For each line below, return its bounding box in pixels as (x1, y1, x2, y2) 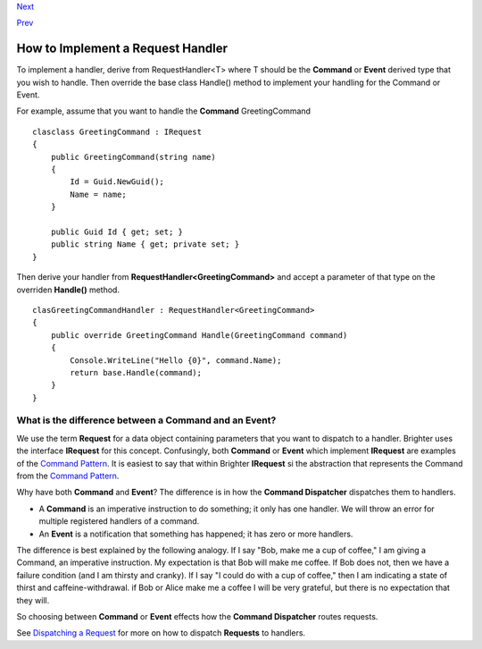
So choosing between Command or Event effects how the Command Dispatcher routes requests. (16, 611, 378, 621)
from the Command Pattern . (16, 470, 120, 481)
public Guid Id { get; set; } (50, 226, 183, 237)
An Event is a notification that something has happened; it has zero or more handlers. (38, 528, 353, 539)
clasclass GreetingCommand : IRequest (32, 126, 203, 137)
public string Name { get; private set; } (50, 240, 240, 249)
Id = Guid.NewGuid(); (70, 177, 165, 187)
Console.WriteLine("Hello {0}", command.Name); (70, 355, 282, 366)
